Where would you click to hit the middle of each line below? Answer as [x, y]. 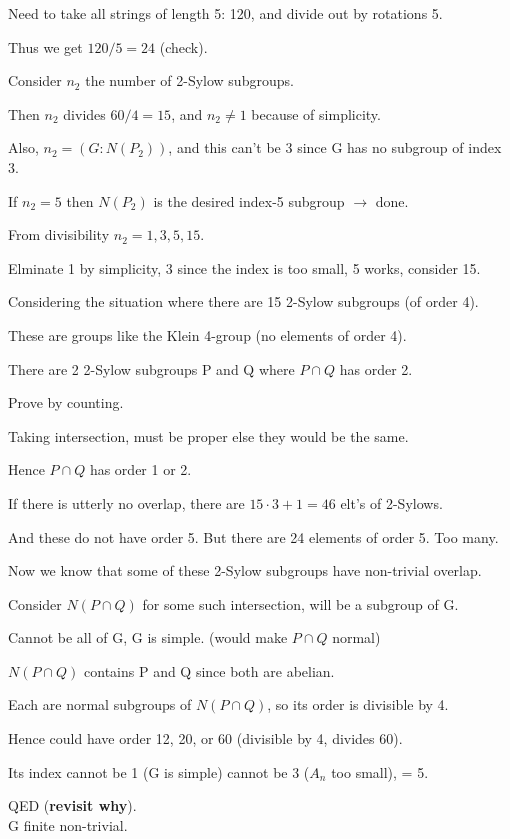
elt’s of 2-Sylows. [391, 502]
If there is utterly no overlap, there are [126, 502]
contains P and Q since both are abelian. [209, 670]
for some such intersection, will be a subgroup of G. [300, 603]
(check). [183, 46]
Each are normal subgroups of [100, 704]
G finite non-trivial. [68, 824]
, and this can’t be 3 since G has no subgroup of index [335, 147]
